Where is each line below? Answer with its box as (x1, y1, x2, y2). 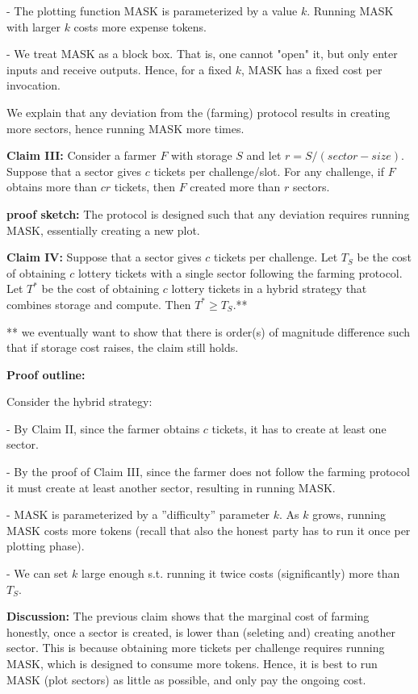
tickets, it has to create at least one (211, 420, 387, 437)
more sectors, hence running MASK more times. (6, 119, 245, 136)
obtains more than (6, 178, 98, 195)
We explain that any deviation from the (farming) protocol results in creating (6, 103, 391, 120)
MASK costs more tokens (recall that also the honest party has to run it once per (6, 521, 411, 538)
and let (246, 147, 282, 164)
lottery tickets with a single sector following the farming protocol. (77, 264, 403, 281)
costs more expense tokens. (73, 18, 207, 35)
